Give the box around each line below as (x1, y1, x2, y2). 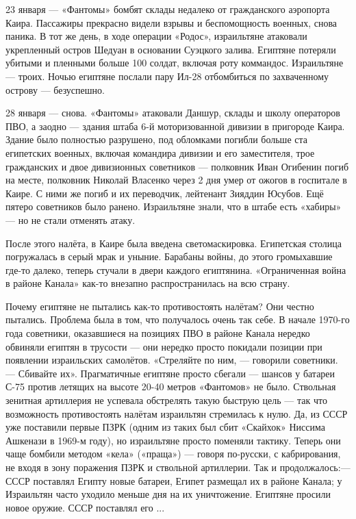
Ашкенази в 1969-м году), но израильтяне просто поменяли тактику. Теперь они (5, 433, 341, 447)
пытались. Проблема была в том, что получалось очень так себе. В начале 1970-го (5, 312, 350, 327)
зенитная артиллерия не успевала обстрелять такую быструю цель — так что (5, 393, 327, 407)
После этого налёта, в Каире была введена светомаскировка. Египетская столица (5, 236, 342, 250)
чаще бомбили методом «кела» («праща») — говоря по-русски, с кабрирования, (5, 446, 341, 461)
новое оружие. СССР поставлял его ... (5, 500, 165, 514)
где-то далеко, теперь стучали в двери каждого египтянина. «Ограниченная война (5, 262, 346, 277)
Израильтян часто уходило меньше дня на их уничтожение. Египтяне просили (5, 487, 331, 501)
